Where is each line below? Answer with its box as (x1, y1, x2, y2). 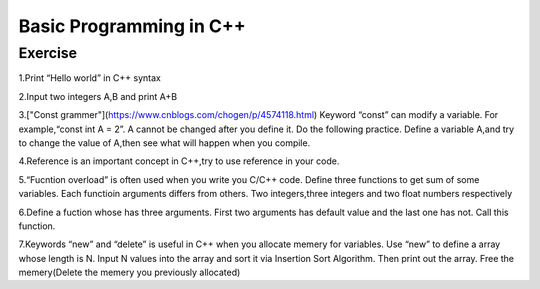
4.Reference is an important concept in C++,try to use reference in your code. (18, 155, 340, 167)
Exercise (18, 44, 78, 62)
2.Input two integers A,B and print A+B (18, 90, 178, 102)
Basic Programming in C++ (18, 15, 246, 37)
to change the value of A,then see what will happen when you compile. (18, 136, 311, 149)
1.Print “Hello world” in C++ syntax (18, 72, 162, 84)
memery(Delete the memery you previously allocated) (18, 266, 241, 279)
